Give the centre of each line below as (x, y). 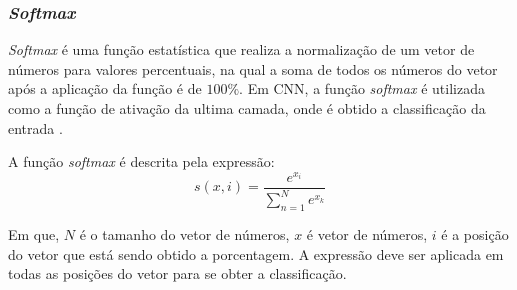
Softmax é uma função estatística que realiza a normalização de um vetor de (241, 49)
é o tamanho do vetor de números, (184, 234)
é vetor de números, (367, 234)
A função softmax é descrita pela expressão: (141, 161)
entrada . (35, 127)
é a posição (475, 234)
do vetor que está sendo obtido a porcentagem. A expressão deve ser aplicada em (256, 253)
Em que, (34, 234)
